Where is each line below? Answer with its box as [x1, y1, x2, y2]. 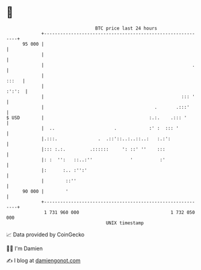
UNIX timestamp [105, 219, 144, 226]
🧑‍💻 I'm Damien [6, 245, 43, 252]
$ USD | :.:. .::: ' [6, 114, 187, 121]
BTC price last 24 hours [95, 25, 158, 31]
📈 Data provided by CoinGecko [6, 231, 85, 238]
